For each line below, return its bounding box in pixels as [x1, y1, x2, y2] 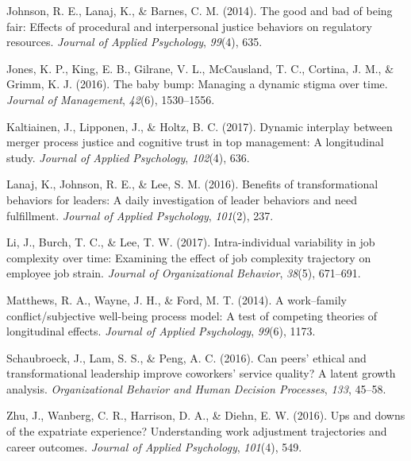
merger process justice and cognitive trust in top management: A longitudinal [6, 134, 384, 150]
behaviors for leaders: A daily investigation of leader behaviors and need [6, 191, 357, 207]
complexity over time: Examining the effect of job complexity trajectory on [6, 249, 371, 265]
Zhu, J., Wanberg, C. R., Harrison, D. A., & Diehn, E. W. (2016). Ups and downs [6, 407, 405, 424]
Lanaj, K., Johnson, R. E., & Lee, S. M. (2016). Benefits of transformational [6, 176, 378, 192]
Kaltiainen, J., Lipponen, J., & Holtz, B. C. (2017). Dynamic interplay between [6, 118, 393, 134]
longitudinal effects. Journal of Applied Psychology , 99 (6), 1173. [6, 323, 316, 339]
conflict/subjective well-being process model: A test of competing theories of [6, 307, 378, 323]
